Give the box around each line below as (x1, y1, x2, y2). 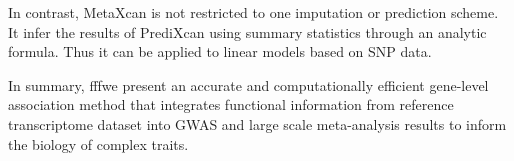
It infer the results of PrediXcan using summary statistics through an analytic (8, 21, 487, 42)
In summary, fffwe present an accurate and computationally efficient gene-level (8, 74, 489, 95)
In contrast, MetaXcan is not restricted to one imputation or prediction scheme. (8, 2, 499, 22)
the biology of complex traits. (8, 133, 189, 154)
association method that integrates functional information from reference (8, 94, 454, 115)
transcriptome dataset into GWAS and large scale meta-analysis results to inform (8, 113, 507, 134)
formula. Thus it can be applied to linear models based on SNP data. (8, 41, 432, 62)
